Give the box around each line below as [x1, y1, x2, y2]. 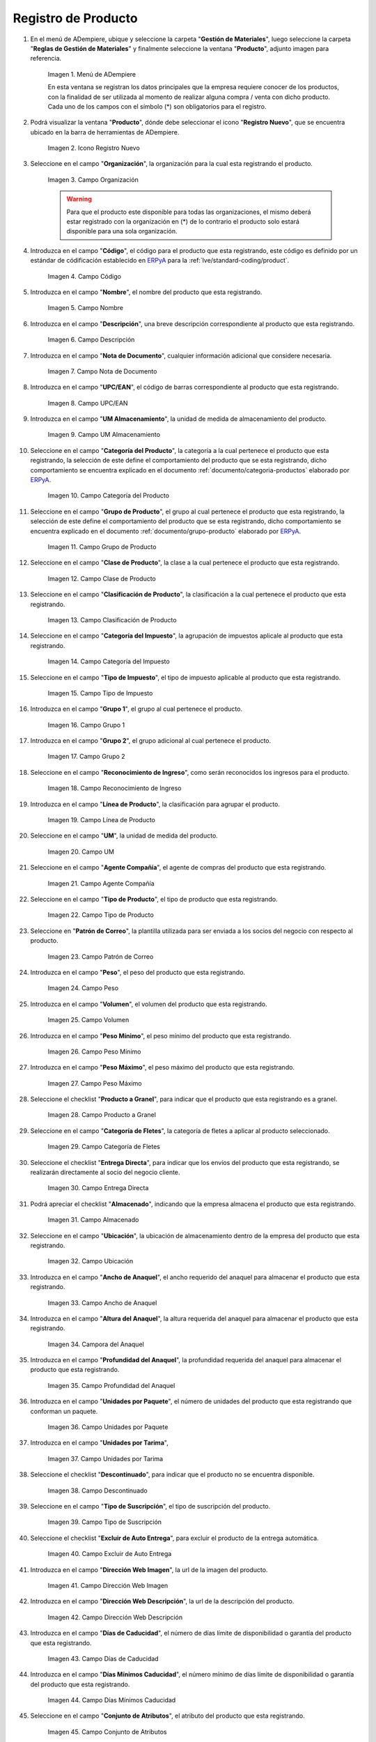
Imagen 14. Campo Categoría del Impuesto [47, 657, 170, 665]
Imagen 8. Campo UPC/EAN [47, 399, 128, 407]
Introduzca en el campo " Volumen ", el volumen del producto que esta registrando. [30, 1000, 267, 1008]
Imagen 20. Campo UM [47, 847, 115, 856]
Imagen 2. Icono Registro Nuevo [47, 144, 141, 153]
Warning [66, 195, 92, 203]
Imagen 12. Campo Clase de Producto [47, 574, 157, 583]
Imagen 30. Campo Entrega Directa [47, 1184, 149, 1192]
